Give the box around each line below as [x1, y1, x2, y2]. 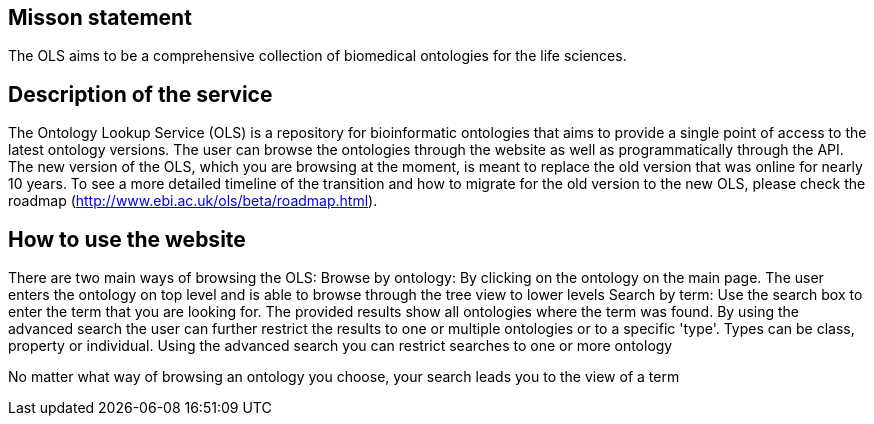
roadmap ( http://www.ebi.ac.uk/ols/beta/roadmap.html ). [8, 192, 378, 210]
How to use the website [8, 226, 246, 252]
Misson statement [8, 5, 192, 30]
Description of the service [8, 81, 273, 107]
